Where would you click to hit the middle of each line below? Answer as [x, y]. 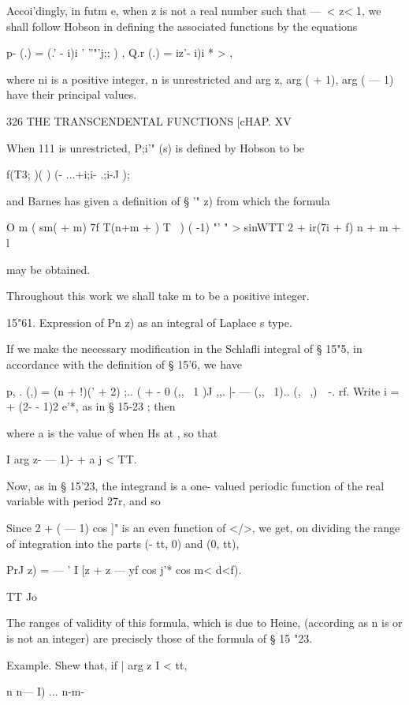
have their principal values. [72, 94]
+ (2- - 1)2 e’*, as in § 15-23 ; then [91, 406]
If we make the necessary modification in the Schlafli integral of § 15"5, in [184, 349]
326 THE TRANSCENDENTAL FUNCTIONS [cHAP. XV [149, 120]
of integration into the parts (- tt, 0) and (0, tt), [123, 543]
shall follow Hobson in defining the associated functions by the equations [182, 26]
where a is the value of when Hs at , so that [112, 432]
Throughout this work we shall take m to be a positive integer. [158, 296]
